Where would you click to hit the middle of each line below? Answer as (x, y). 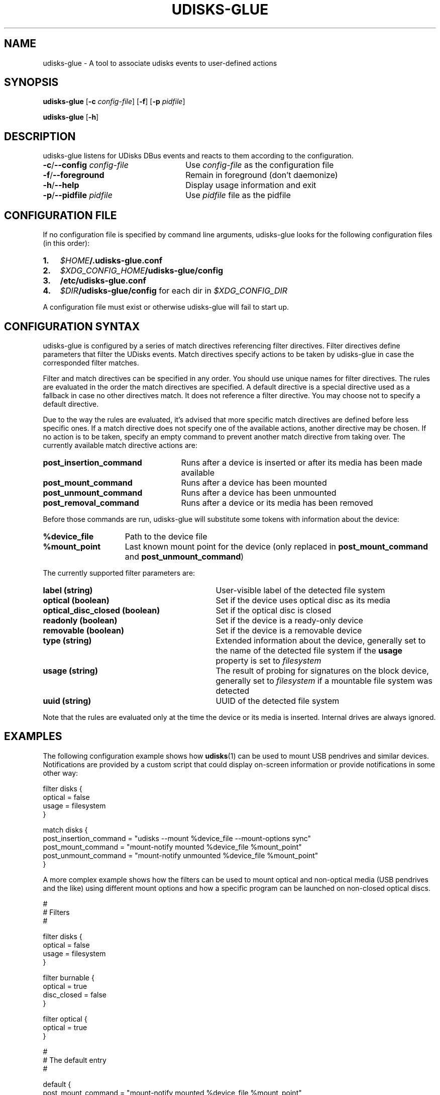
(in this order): (66, 243)
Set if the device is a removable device (289, 630)
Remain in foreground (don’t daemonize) (262, 175)
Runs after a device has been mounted (254, 482)
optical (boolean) (76, 600)
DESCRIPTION (40, 136)
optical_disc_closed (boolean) (101, 610)
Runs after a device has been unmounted (259, 492)
